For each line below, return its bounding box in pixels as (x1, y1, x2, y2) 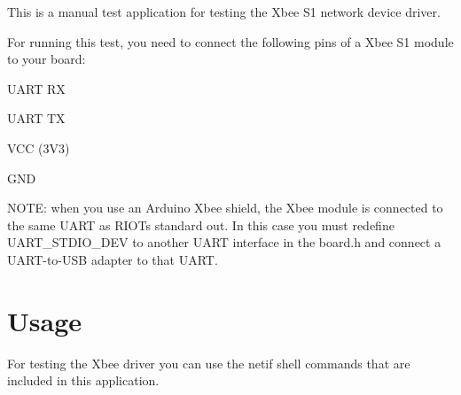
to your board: (7, 50, 86, 68)
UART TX (7, 109, 66, 128)
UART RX (7, 79, 66, 97)
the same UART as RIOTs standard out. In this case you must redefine (7, 215, 395, 234)
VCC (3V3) (7, 138, 70, 157)
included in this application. (7, 371, 160, 390)
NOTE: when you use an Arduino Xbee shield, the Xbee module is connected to (7, 198, 443, 217)
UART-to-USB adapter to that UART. (7, 250, 218, 268)
